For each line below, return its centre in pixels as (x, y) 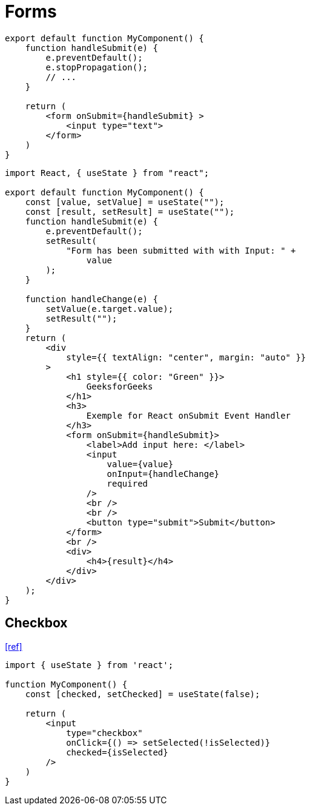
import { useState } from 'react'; (89, 665)
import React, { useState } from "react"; (107, 173)
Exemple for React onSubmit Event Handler (189, 415)
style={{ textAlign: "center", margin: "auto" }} (186, 357)
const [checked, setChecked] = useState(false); (143, 694)
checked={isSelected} (117, 752)
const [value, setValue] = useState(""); (125, 202)
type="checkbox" (104, 733)
